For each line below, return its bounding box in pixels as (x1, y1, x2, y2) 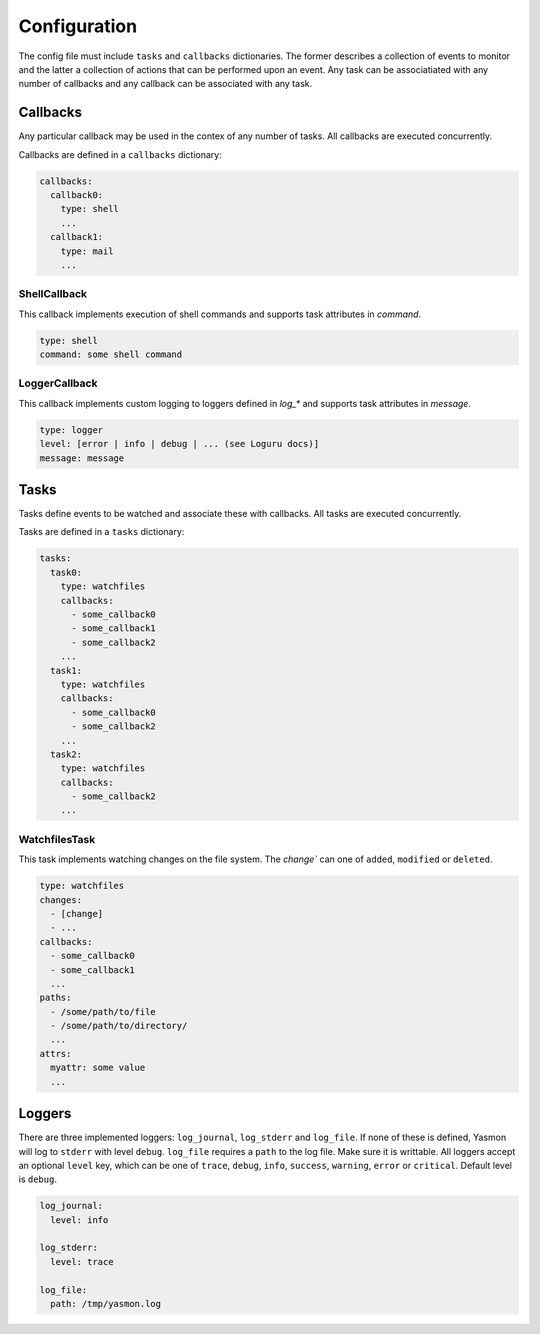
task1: (50, 665, 83, 676)
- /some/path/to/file (50, 1006, 157, 1017)
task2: (50, 748, 83, 760)
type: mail (60, 245, 114, 257)
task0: (50, 566, 83, 578)
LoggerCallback (18, 376, 98, 390)
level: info (50, 1214, 109, 1225)
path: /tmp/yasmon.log (50, 1298, 162, 1310)
